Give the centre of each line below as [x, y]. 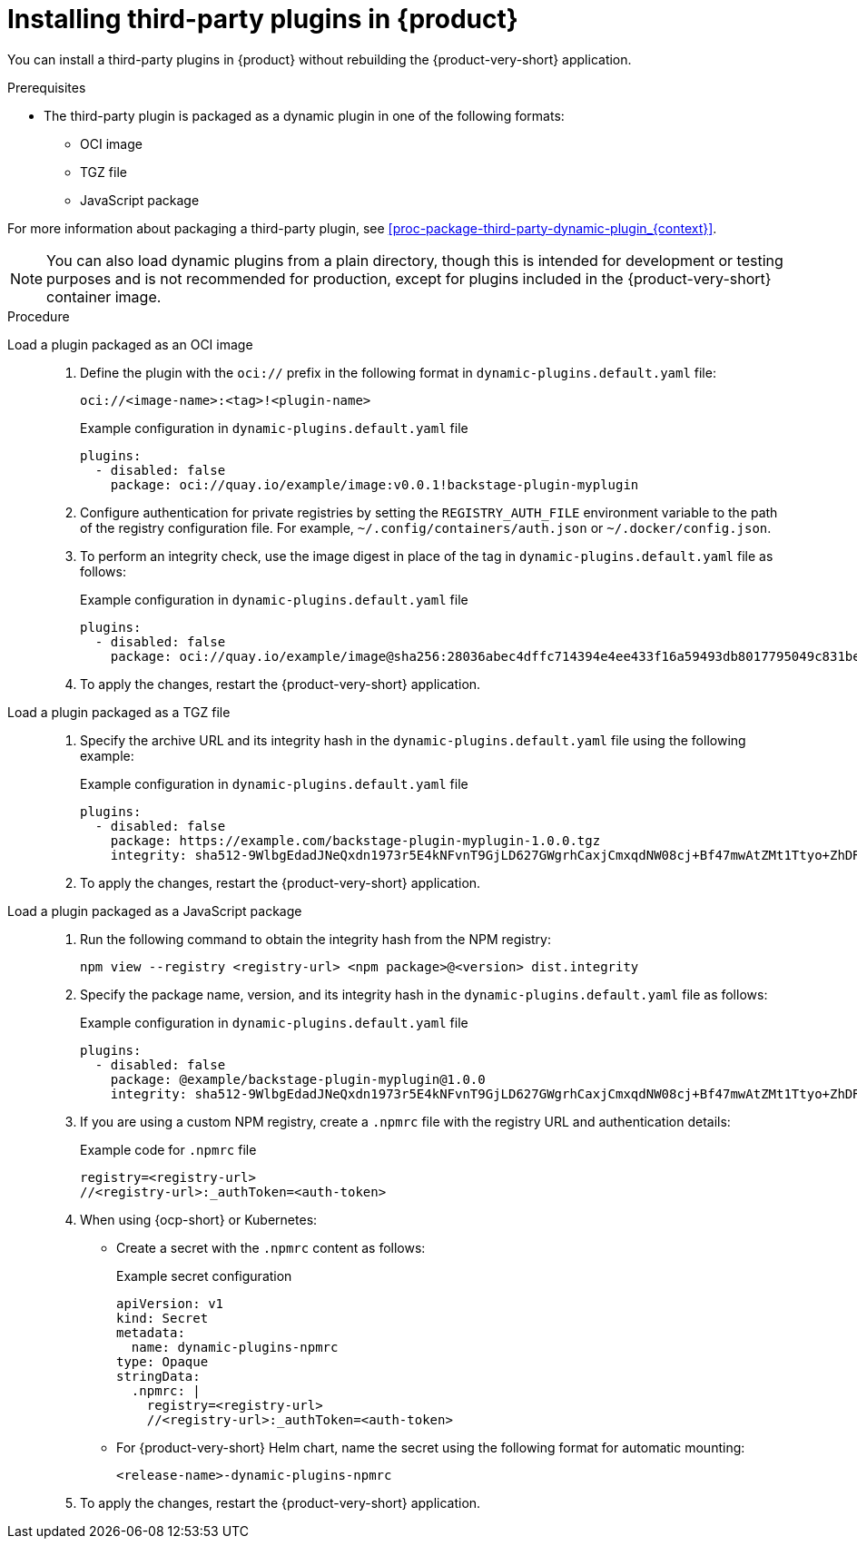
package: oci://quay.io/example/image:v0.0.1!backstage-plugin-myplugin [374, 484]
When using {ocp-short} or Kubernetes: [199, 1219]
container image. [104, 296]
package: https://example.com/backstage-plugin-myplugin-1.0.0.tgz [355, 840]
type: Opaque [163, 1361]
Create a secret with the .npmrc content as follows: [271, 1247]
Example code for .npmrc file [168, 1149]
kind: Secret [163, 1318]
